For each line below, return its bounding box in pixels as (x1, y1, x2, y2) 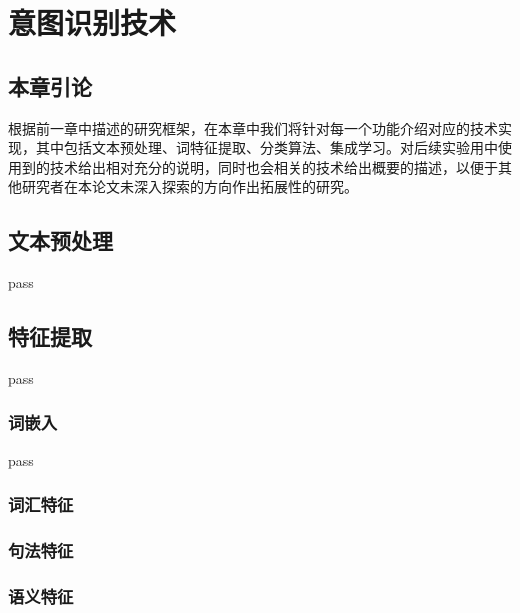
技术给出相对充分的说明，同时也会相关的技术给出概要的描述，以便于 (49, 156, 498, 177)
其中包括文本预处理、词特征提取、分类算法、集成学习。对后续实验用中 (35, 137, 498, 158)
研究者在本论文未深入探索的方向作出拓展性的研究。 (21, 176, 358, 197)
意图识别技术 (8, 2, 177, 43)
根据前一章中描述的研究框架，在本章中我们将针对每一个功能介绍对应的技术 (8, 117, 498, 138)
